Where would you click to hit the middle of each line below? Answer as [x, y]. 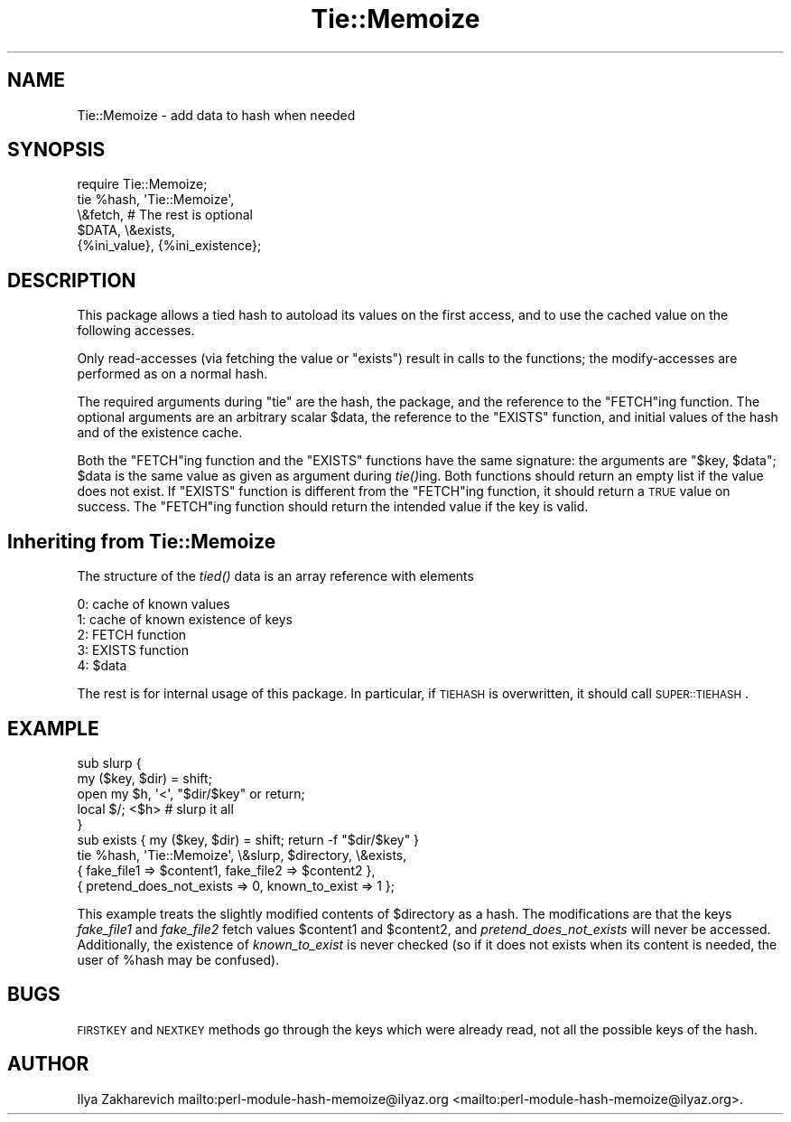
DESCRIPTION [72, 280]
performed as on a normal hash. [172, 374]
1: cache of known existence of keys [185, 620]
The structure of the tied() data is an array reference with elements [275, 576]
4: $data [102, 666]
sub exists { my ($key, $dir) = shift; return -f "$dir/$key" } [248, 839]
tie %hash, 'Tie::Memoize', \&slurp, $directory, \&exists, [242, 855]
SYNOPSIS [56, 150]
